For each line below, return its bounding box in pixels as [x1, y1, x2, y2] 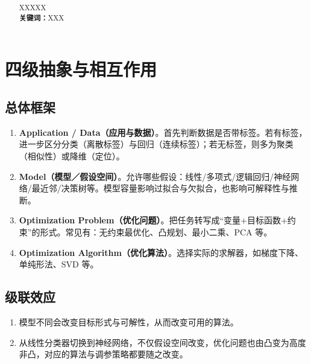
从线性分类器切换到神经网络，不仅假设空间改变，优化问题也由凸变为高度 [19, 336, 306, 348]
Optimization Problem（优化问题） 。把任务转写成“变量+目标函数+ [19, 214, 287, 226]
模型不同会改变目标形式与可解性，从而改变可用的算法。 [19, 316, 239, 328]
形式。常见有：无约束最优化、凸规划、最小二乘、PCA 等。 [40, 226, 272, 238]
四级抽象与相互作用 [5, 56, 157, 81]
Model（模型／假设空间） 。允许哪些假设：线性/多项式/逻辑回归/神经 [19, 170, 291, 182]
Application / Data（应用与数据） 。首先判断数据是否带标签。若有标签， [19, 126, 307, 138]
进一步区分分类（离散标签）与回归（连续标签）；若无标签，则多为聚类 [19, 138, 294, 150]
